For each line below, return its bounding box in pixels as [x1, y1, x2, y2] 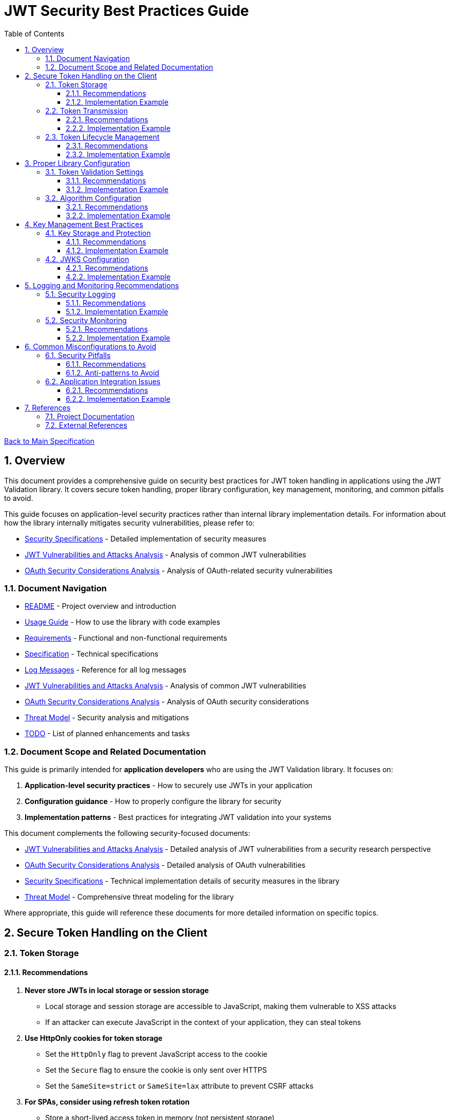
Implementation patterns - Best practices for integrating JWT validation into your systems [25, 813, 331, 822]
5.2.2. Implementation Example [66, 333, 171, 342]
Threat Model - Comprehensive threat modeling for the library [25, 892, 234, 902]
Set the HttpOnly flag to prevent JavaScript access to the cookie [45, 1050, 268, 1059]
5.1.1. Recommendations [66, 298, 146, 307]
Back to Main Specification [4, 436, 95, 445]
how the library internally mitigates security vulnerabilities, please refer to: [4, 518, 255, 527]
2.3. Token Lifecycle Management [45, 132, 160, 141]
